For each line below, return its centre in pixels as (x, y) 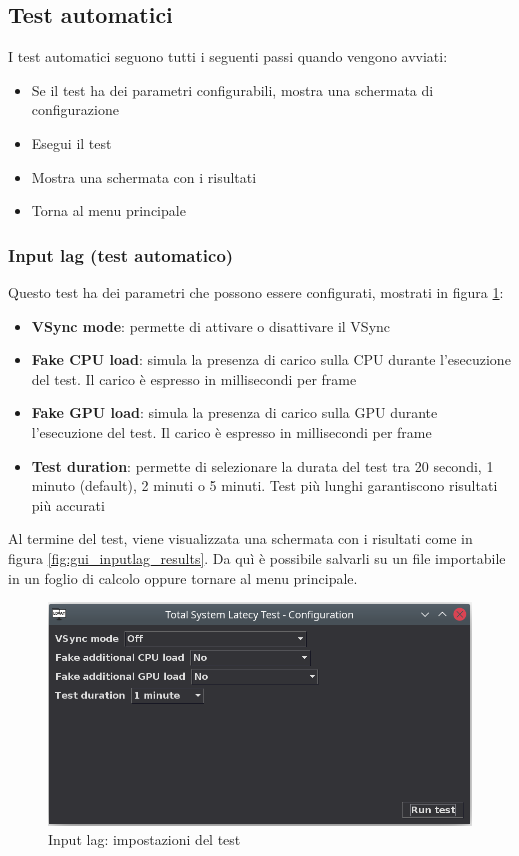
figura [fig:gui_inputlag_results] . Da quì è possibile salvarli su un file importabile (257, 557)
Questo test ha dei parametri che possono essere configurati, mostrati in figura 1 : (256, 291)
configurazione (75, 109)
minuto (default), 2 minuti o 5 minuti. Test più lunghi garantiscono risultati (264, 485)
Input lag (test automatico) (121, 254)
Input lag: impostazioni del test (144, 839)
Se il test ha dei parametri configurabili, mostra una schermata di (232, 89)
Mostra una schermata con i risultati (144, 176)
